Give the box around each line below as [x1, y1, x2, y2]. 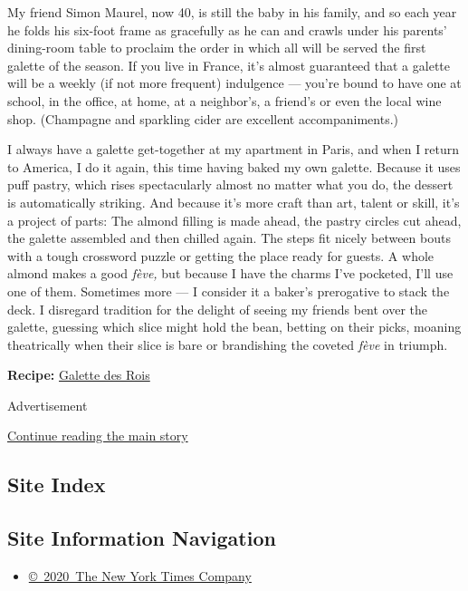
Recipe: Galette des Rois [7, 365, 150, 384]
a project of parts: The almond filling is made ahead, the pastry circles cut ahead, [7, 210, 462, 229]
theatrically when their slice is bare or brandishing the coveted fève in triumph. [7, 334, 448, 354]
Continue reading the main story [7, 426, 188, 445]
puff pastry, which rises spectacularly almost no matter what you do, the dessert [7, 175, 454, 194]
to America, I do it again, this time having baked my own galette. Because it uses [7, 157, 461, 176]
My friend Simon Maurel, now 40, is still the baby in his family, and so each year [7, 3, 457, 21]
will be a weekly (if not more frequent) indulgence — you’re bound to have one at [7, 73, 462, 92]
